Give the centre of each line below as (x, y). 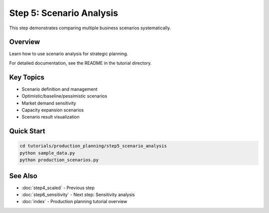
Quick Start (27, 131)
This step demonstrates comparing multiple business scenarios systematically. (90, 28)
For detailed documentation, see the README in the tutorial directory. (80, 63)
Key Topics (27, 77)
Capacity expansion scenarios (53, 110)
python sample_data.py (47, 153)
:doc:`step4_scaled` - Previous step (58, 188)
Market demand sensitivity (49, 103)
